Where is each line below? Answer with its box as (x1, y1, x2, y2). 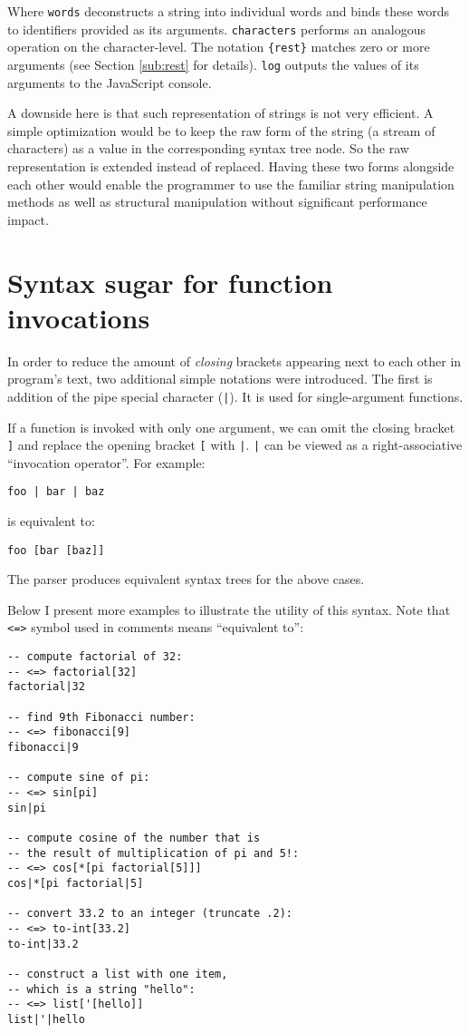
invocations (7, 298, 150, 336)
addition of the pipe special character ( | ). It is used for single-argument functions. (7, 386, 464, 405)
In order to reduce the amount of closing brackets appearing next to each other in (7, 351, 462, 370)
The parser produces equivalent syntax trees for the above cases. (7, 570, 365, 589)
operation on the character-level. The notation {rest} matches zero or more (7, 37, 430, 56)
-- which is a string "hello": (7, 982, 196, 996)
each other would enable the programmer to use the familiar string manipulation (7, 174, 455, 193)
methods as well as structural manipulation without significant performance (7, 192, 427, 211)
